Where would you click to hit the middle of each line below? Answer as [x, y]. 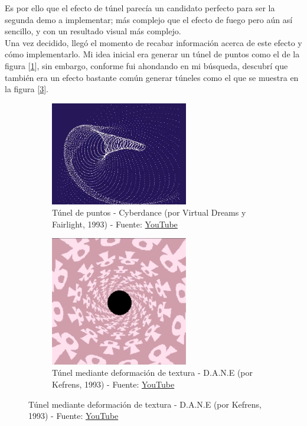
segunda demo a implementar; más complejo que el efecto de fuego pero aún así [149, 19]
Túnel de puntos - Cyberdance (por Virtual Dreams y [149, 212]
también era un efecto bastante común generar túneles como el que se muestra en [152, 77]
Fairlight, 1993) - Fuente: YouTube [115, 224]
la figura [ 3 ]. [27, 89]
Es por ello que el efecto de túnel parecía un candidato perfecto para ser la [140, 8]
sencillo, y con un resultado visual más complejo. [93, 31]
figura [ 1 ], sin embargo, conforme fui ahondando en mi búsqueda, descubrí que [146, 65]
